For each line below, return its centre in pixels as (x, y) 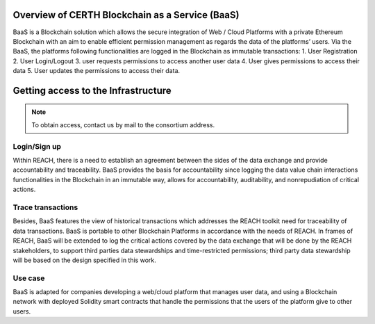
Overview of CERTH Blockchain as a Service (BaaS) (126, 15)
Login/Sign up (37, 146)
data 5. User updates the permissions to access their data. (97, 71)
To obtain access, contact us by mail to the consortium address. (123, 124)
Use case (29, 278)
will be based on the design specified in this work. (84, 260)
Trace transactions (45, 207)
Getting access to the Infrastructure (92, 90)
